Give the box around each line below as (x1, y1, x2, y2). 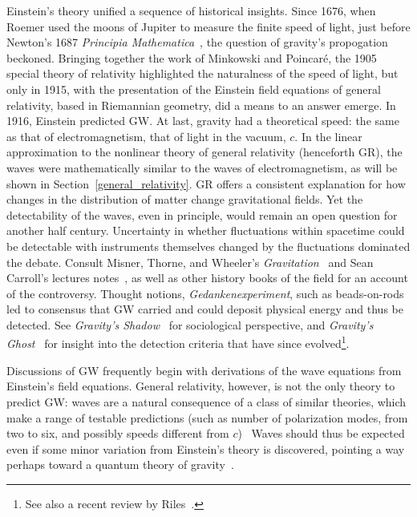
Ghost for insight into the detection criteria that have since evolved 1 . (6, 333, 350, 352)
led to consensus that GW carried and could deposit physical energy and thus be (6, 301, 403, 317)
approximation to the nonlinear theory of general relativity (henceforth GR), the (6, 143, 403, 160)
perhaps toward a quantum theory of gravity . (6, 456, 234, 473)
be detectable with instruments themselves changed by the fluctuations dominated (6, 237, 411, 254)
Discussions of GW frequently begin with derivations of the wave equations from (6, 361, 402, 378)
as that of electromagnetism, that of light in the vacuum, (6, 127, 286, 144)
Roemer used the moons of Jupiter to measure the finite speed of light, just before (6, 18, 411, 34)
